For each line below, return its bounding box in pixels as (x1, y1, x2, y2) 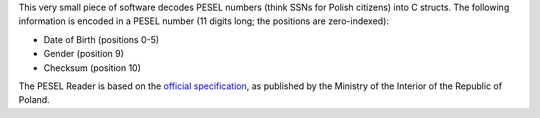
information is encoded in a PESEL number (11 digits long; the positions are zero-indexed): (18, 15, 390, 27)
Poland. (18, 94, 50, 106)
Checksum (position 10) (43, 61, 142, 74)
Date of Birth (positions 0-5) (43, 33, 160, 45)
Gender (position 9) (43, 48, 125, 60)
